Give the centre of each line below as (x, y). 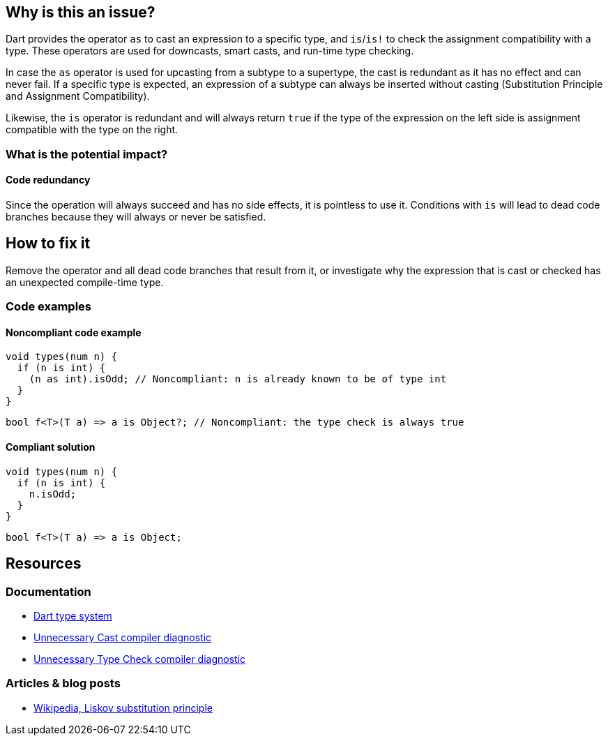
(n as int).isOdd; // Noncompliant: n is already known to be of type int (238, 379)
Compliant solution (51, 447)
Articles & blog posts (63, 683)
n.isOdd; (53, 494)
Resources (44, 564)
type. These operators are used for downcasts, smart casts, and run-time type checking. (210, 51)
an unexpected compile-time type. (85, 282)
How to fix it (48, 244)
